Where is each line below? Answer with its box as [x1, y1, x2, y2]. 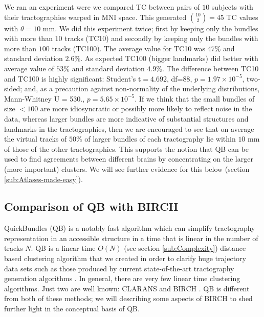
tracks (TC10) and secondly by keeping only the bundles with [64, 33, 258, 44]
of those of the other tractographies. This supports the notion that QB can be [4, 143, 249, 154]
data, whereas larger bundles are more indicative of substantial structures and [4, 113, 249, 124]
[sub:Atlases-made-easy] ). [4, 173, 83, 184]
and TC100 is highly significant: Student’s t [4, 73, 141, 84]
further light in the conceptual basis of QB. [4, 303, 140, 314]
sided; [4, 83, 23, 94]
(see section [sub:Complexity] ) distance [124, 243, 246, 253]
